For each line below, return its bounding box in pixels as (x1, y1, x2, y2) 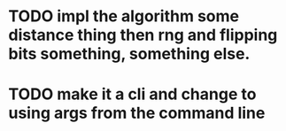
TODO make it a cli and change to (8, 84, 257, 104)
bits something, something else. (8, 44, 251, 64)
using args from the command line (8, 104, 266, 123)
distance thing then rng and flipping (8, 25, 278, 45)
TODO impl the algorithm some (8, 6, 240, 27)
